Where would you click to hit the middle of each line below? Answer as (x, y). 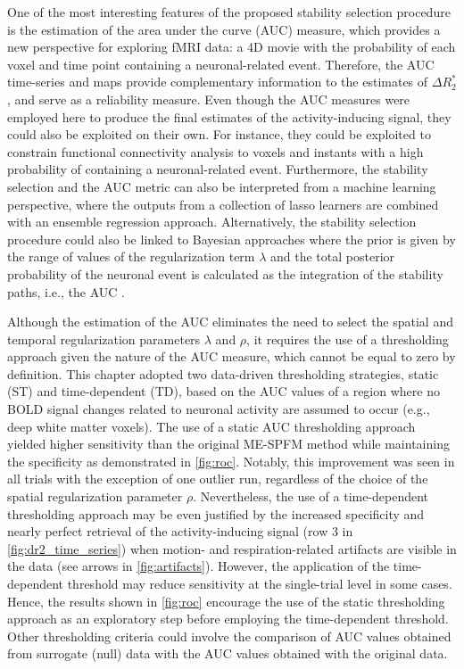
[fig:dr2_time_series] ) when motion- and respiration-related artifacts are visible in (232, 548)
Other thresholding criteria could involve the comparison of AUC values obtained (229, 636)
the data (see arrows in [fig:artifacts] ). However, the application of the (199, 566)
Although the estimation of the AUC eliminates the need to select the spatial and (230, 322)
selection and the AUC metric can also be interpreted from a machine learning (222, 186)
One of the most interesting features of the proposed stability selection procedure (229, 12)
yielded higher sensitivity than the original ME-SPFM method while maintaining (228, 444)
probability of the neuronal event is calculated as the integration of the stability (225, 273)
